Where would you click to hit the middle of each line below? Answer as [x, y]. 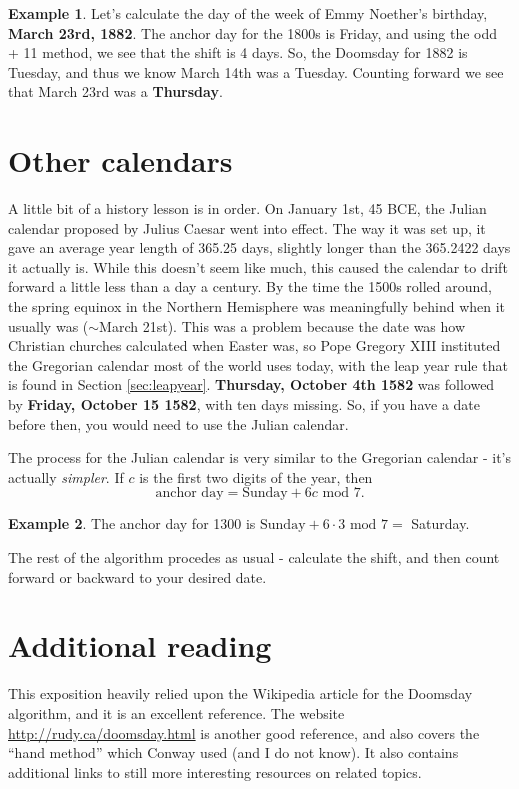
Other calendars [120, 160]
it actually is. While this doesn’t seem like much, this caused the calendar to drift [258, 266]
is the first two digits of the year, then [256, 476]
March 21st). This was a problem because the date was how [282, 325]
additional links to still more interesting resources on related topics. [215, 771]
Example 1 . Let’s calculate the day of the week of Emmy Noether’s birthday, [248, 13]
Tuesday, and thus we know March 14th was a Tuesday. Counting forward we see [256, 71]
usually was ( [48, 325]
